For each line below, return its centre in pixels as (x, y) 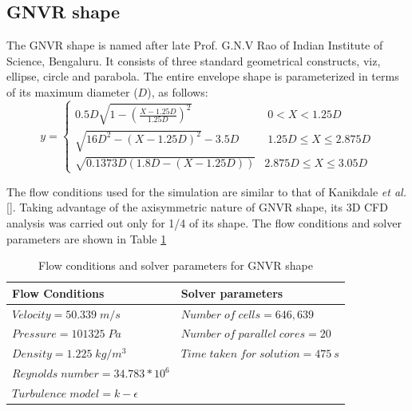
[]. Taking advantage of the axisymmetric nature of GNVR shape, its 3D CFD (197, 207)
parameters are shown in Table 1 (87, 238)
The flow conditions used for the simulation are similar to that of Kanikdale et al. (206, 191)
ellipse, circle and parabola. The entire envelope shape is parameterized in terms (203, 76)
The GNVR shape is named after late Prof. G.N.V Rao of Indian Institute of (195, 45)
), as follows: (178, 91)
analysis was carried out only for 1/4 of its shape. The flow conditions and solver (204, 223)
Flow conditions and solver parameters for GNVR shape (175, 265)
